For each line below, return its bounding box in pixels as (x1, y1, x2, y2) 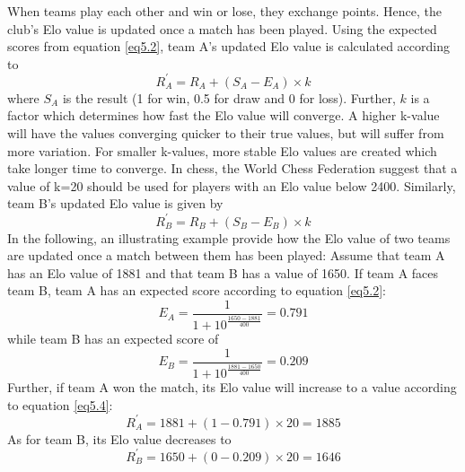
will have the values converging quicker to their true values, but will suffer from (7, 124, 444, 143)
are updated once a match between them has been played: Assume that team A (7, 246, 445, 265)
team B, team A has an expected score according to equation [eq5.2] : (7, 281, 386, 300)
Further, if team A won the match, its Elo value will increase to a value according (7, 378, 457, 397)
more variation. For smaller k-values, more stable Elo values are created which (7, 141, 437, 160)
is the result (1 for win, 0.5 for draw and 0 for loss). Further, (62, 88, 396, 107)
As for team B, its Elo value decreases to (7, 429, 232, 448)
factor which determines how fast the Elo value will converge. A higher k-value (7, 106, 440, 125)
